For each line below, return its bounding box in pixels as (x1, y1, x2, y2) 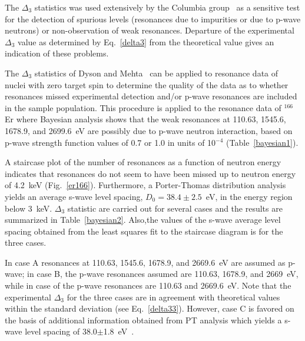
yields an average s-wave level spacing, (5, 190, 143, 202)
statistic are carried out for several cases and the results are (67, 202, 283, 214)
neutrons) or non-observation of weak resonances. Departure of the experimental (5, 24, 294, 36)
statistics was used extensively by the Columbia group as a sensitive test (34, 1, 300, 13)
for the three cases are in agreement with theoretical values (67, 290, 280, 303)
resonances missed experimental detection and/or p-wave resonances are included (5, 90, 297, 102)
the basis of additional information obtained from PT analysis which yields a (5, 313, 282, 326)
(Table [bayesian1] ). (226, 136, 299, 148)
